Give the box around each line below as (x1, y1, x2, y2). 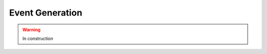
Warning (22, 27, 41, 33)
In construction (22, 36, 53, 41)
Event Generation (9, 7, 83, 18)
